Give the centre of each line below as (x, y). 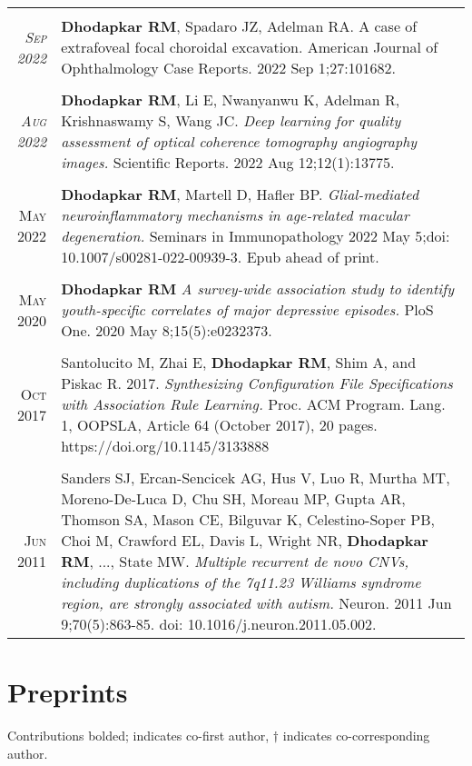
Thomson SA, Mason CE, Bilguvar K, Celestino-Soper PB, (248, 519)
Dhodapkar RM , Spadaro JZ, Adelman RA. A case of (239, 26)
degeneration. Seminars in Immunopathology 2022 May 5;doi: (256, 236)
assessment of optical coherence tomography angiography (239, 141)
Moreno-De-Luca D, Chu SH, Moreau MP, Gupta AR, (233, 498)
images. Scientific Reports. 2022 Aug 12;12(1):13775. (228, 162)
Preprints (68, 692)
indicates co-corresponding (356, 736)
